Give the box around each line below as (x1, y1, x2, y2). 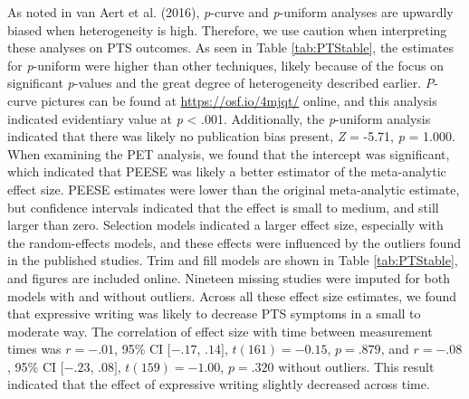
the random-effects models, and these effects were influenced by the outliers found (7, 233, 461, 252)
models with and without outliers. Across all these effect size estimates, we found (7, 286, 457, 305)
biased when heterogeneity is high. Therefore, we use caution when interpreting (7, 20, 447, 39)
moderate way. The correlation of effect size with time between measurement (7, 321, 433, 340)
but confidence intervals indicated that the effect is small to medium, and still (7, 197, 439, 216)
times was (7, 339, 62, 358)
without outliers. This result (278, 356, 435, 375)
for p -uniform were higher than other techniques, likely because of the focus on (7, 55, 445, 74)
